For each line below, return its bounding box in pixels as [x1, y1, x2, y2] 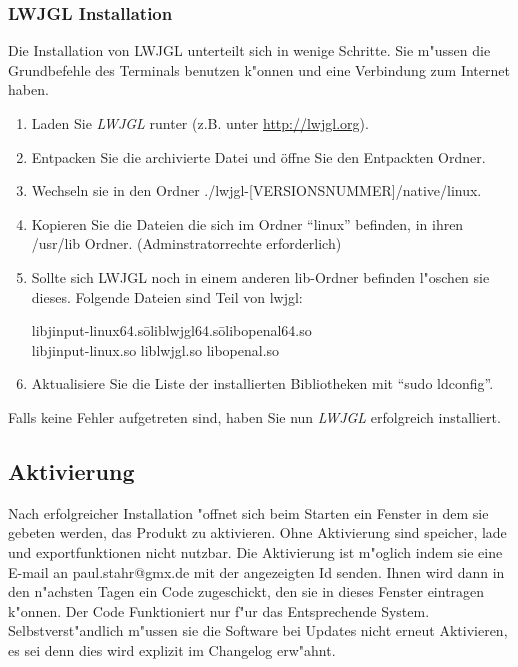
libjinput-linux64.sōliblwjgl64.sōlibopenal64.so [31, 320, 312, 341]
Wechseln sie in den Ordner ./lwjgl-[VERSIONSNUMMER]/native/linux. [31, 180, 482, 201]
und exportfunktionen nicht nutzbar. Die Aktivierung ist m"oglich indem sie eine [8, 541, 503, 562]
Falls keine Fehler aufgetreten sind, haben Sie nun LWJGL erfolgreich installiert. [8, 406, 501, 427]
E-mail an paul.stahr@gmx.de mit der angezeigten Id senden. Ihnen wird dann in [8, 561, 505, 582]
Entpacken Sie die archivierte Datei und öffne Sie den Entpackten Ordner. [31, 146, 486, 167]
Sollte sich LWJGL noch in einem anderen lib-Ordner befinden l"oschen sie [31, 266, 490, 287]
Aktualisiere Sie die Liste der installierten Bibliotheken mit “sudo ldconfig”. [31, 373, 494, 394]
